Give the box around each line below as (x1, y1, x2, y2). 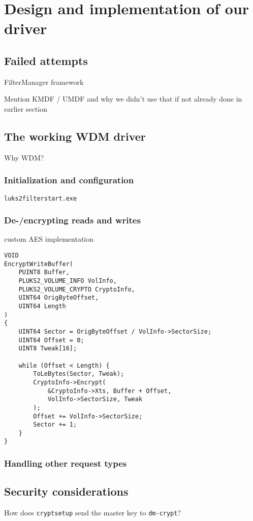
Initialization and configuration (4, 174, 134, 186)
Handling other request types (4, 457, 127, 470)
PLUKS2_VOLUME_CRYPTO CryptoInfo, (18, 285, 135, 293)
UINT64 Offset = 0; (18, 336, 84, 344)
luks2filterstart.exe (4, 194, 77, 202)
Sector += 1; (33, 421, 77, 429)
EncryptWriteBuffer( (4, 260, 74, 268)
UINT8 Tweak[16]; (18, 345, 77, 352)
